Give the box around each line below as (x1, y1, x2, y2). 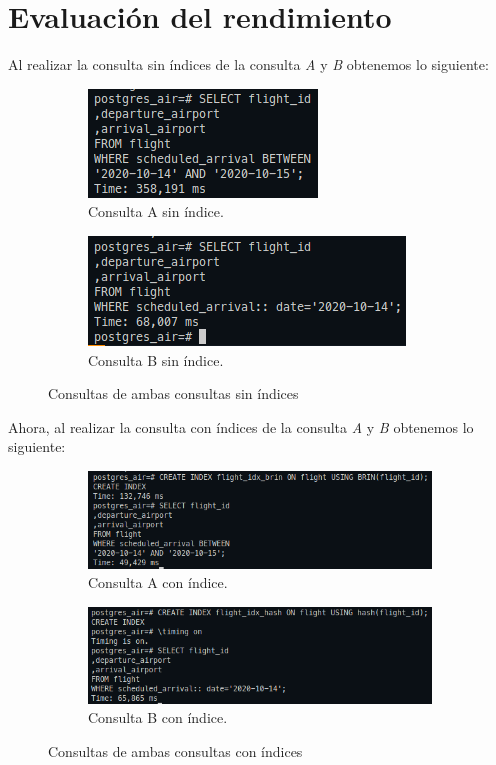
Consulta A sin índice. (88, 201, 224, 222)
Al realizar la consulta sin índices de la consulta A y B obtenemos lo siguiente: (8, 54, 489, 75)
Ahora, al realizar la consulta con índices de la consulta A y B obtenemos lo (8, 416, 474, 437)
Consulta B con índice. (88, 707, 228, 728)
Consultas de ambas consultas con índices (48, 740, 303, 761)
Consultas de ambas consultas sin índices (48, 383, 299, 404)
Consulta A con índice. (88, 572, 228, 593)
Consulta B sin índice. (88, 349, 224, 370)
